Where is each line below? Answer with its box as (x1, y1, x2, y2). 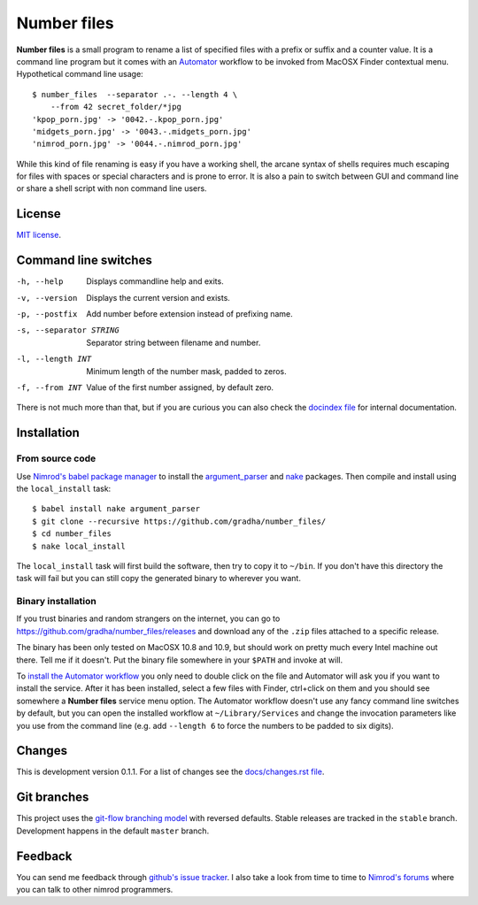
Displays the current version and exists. (86, 292, 230, 303)
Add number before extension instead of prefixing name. (86, 309, 294, 319)
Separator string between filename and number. (86, 337, 261, 348)
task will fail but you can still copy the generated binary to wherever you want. (16, 573, 301, 584)
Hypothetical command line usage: (16, 69, 143, 80)
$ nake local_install (32, 541, 126, 551)
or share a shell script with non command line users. (16, 183, 207, 194)
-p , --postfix (16, 310, 78, 319)
